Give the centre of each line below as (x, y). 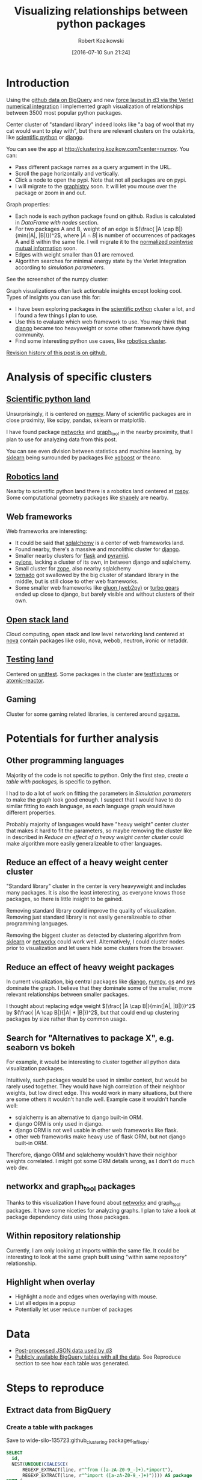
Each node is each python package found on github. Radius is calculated (105, 216)
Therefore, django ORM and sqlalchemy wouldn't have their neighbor (92, 1155)
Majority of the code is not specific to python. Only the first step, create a (97, 775)
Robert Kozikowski (101, 40)
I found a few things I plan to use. (56, 315)
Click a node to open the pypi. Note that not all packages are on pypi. (101, 180)
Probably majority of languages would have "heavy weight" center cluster (98, 824)
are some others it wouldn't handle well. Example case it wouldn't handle (96, 1099)
